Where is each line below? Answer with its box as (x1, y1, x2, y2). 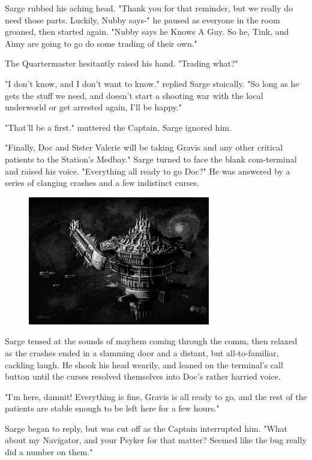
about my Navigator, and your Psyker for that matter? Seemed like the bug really (5, 434, 307, 446)
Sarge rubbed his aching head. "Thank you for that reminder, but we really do (5, 2, 293, 14)
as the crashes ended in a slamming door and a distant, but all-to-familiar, (5, 346, 279, 359)
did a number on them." (5, 446, 93, 458)
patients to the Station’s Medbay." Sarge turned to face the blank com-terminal (5, 152, 297, 165)
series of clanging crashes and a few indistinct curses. (5, 176, 200, 189)
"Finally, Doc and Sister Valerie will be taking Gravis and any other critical (5, 141, 283, 154)
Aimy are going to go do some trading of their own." (5, 37, 197, 49)
